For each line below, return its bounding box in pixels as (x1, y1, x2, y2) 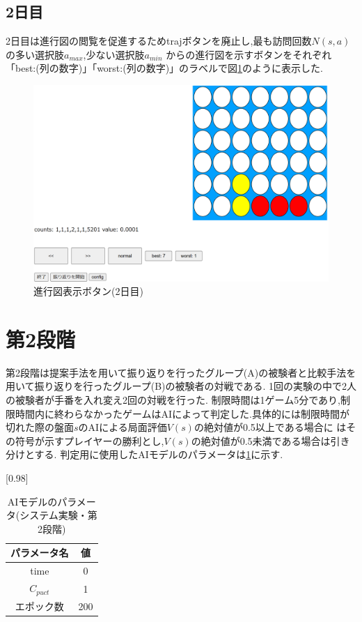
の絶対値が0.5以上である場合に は (194, 420, 347, 434)
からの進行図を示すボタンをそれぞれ (166, 47, 332, 61)
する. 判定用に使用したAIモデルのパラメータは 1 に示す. (34, 447, 283, 462)
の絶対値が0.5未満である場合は (191, 433, 331, 448)
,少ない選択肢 (83, 47, 145, 61)
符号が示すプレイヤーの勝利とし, (15, 433, 164, 448)
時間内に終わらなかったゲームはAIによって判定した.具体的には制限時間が (15, 406, 349, 420)
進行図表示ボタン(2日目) (33, 284, 143, 298)
